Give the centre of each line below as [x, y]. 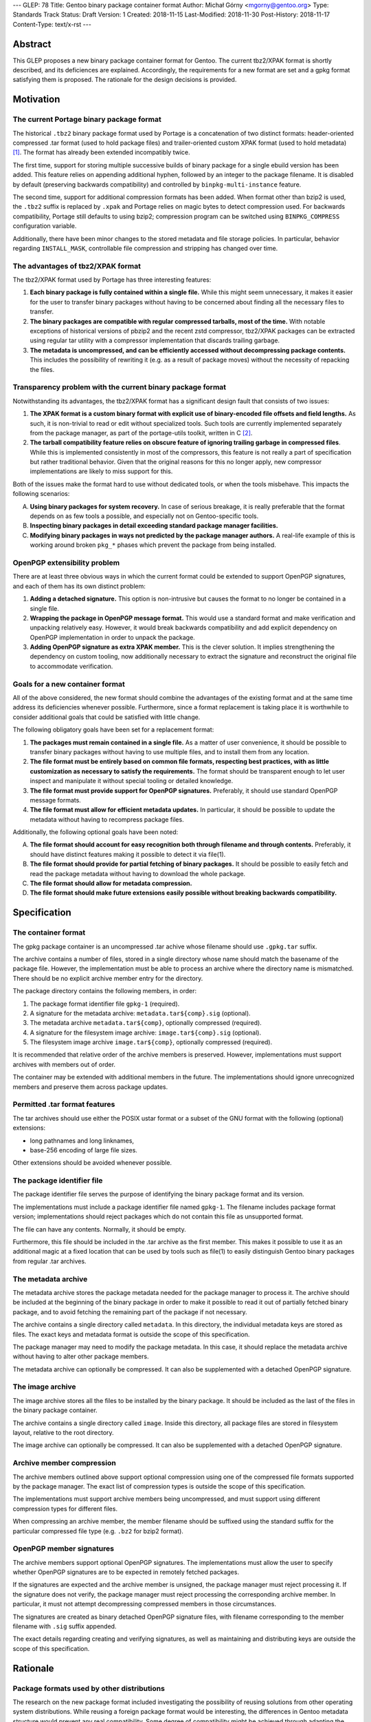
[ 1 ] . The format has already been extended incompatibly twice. [101, 152]
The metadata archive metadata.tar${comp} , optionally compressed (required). [146, 1023]
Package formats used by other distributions [89, 1688]
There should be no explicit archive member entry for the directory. [108, 978]
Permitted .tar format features [64, 1104]
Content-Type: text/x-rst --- [52, 24]
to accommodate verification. [71, 666]
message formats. [56, 800]
